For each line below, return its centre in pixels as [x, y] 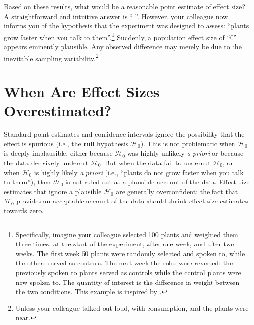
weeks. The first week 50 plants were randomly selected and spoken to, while [130, 253]
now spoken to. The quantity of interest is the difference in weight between [127, 282]
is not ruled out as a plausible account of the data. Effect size [157, 182]
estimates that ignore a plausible [53, 191]
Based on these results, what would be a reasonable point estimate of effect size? [125, 6]
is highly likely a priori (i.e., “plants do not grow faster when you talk [139, 172]
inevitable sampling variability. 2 [51, 57]
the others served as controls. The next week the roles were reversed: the [124, 263]
